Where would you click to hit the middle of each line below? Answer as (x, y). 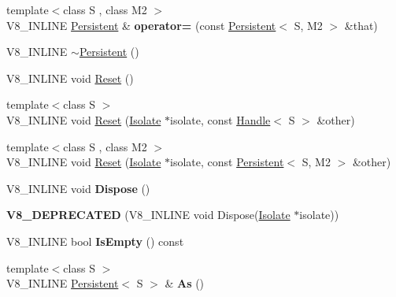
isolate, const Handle (220, 119)
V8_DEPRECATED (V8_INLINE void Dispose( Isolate (148, 215)
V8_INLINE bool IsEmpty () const (95, 241)
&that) (361, 25)
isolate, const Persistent (227, 162)
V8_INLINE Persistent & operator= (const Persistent (141, 25)
